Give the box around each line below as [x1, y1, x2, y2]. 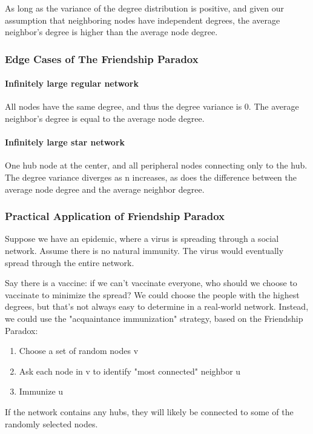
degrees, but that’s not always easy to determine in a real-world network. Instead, [5, 300, 309, 313]
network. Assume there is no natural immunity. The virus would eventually [5, 244, 284, 256]
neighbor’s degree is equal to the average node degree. [5, 112, 205, 125]
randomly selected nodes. [5, 417, 98, 430]
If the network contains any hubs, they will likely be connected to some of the [5, 405, 294, 418]
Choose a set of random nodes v [19, 344, 139, 357]
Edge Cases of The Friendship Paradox [5, 51, 199, 66]
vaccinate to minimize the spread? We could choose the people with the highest [5, 288, 300, 301]
